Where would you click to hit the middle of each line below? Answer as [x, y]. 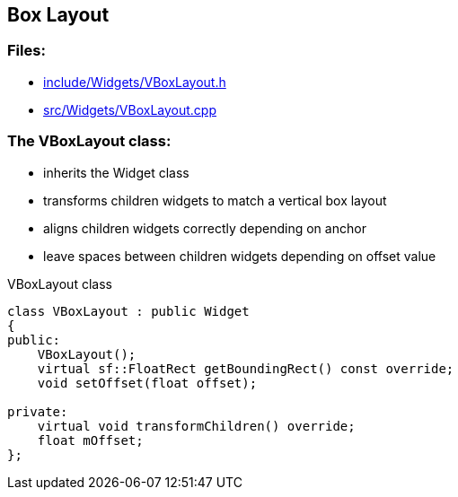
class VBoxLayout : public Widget [128, 311]
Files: [26, 51]
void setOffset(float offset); [147, 383]
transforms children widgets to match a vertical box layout [215, 200]
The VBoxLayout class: [89, 141]
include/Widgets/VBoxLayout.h [135, 82]
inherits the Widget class [116, 172]
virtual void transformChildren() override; [196, 426]
